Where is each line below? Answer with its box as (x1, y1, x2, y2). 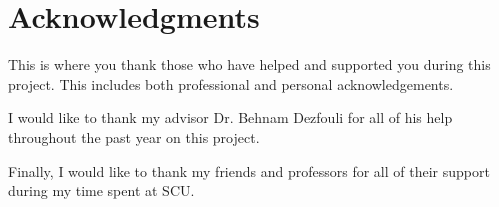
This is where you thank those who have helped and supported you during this (8, 54, 491, 75)
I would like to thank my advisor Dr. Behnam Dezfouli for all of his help (8, 107, 453, 128)
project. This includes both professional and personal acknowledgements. (8, 73, 454, 94)
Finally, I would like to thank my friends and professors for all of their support (8, 160, 490, 181)
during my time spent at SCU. (8, 180, 195, 201)
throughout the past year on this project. (8, 126, 260, 147)
